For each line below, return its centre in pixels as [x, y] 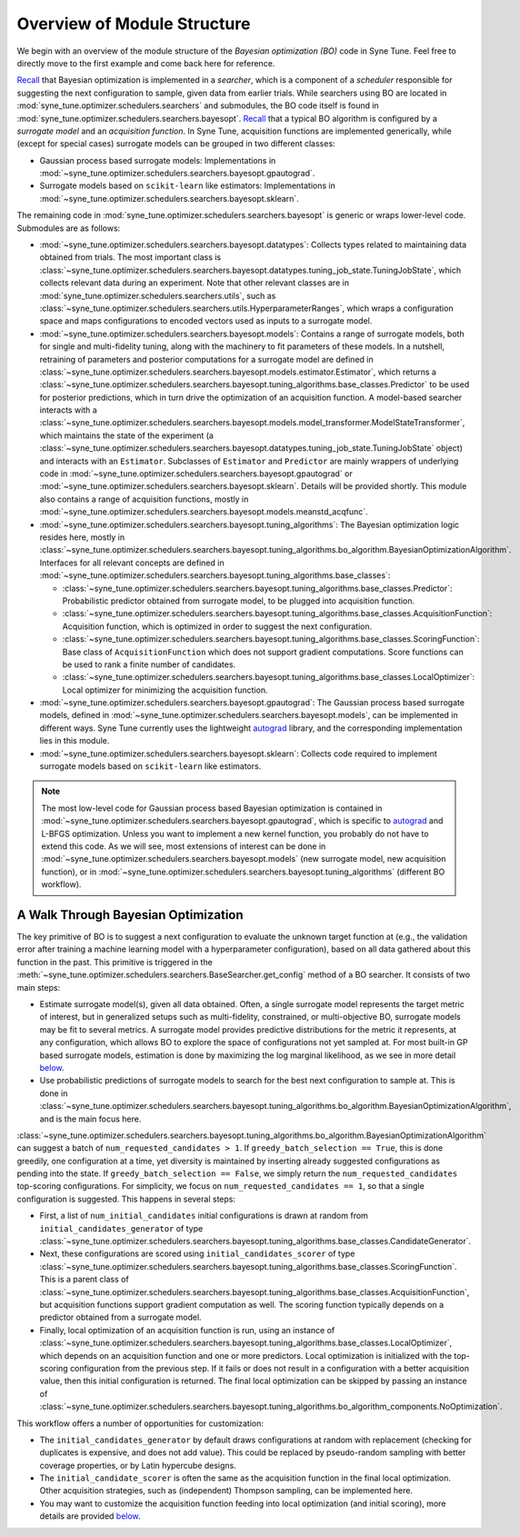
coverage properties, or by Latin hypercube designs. [138, 1465]
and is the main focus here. [90, 1119]
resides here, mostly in [82, 537]
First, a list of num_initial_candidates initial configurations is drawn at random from [204, 1216]
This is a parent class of [84, 1279]
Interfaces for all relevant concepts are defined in [132, 563]
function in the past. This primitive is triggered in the [115, 962]
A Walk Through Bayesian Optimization [130, 915]
